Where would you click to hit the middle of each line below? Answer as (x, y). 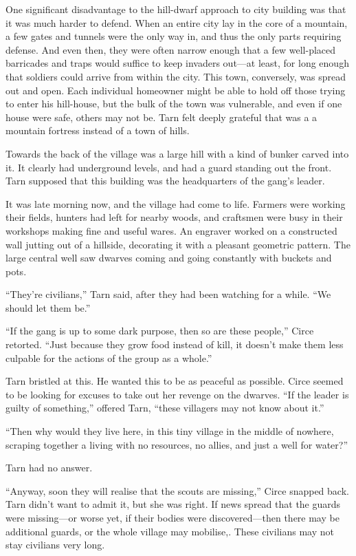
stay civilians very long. (55, 545)
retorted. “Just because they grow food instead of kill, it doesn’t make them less (175, 344)
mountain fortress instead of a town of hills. (98, 130)
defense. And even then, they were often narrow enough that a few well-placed (171, 49)
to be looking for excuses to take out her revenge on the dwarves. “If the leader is (177, 394)
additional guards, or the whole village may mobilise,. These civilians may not (170, 531)
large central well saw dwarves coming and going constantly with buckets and (169, 258)
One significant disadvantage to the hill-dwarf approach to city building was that (176, 9)
